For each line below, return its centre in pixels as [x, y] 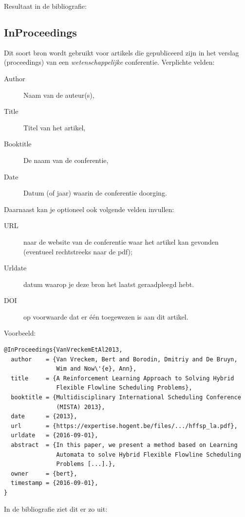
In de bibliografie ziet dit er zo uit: [56, 508]
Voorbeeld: [20, 333]
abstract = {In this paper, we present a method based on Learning [124, 445]
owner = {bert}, [44, 473]
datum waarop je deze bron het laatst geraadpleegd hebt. [109, 284]
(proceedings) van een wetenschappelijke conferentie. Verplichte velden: [109, 62]
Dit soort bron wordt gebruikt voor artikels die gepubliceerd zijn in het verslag [122, 52]
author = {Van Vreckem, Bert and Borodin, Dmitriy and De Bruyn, [124, 359]
